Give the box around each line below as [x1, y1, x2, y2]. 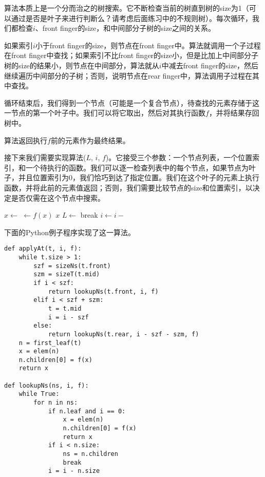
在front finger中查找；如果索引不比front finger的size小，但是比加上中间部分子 [4, 50, 258, 61]
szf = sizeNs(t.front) [33, 262, 111, 270]
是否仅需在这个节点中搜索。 [11, 192, 105, 203]
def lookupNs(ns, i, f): [4, 381, 89, 389]
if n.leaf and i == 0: [48, 407, 126, 415]
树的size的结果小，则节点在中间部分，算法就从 [4, 60, 159, 70]
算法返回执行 [4, 135, 47, 145]
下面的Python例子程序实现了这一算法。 [4, 226, 135, 237]
